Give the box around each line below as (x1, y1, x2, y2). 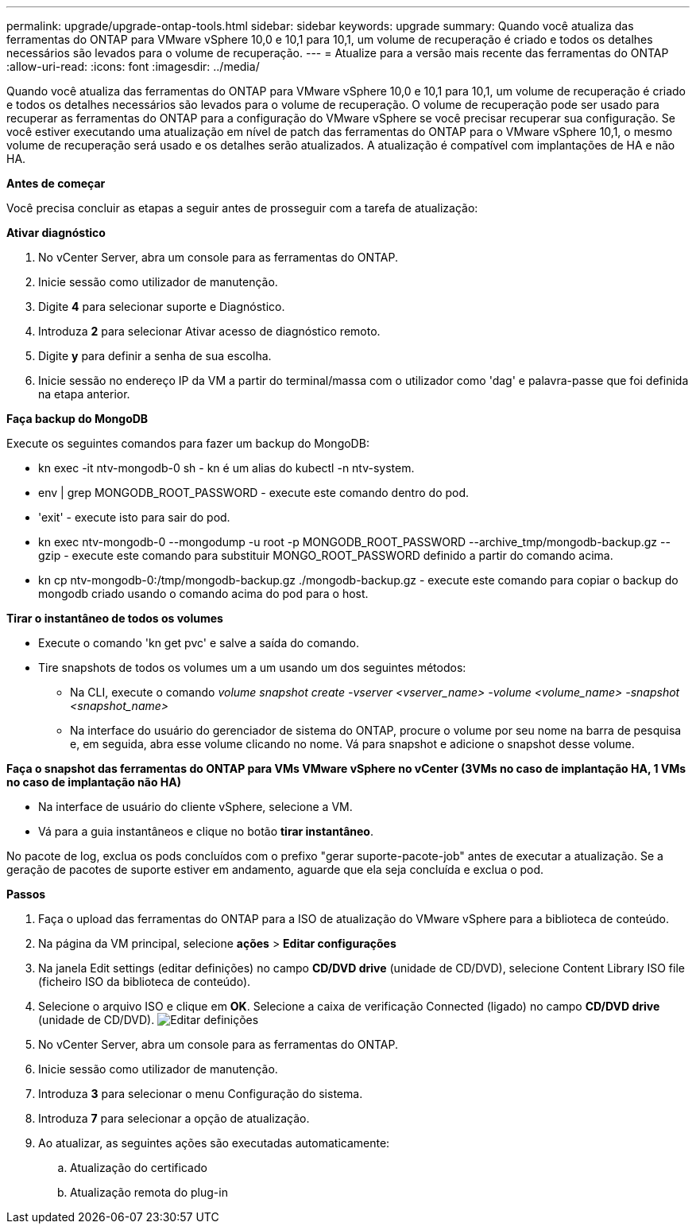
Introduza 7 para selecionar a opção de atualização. (38, 1112, 310, 1125)
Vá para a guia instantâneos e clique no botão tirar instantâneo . (38, 825, 373, 838)
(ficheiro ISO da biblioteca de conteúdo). (38, 975, 251, 988)
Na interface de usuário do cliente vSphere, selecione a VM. (38, 800, 353, 813)
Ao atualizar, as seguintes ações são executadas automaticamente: (38, 1136, 390, 1150)
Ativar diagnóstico (6, 226, 106, 239)
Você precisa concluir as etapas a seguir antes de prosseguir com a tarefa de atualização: (6, 201, 478, 215)
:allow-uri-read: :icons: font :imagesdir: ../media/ (6, 60, 260, 73)
